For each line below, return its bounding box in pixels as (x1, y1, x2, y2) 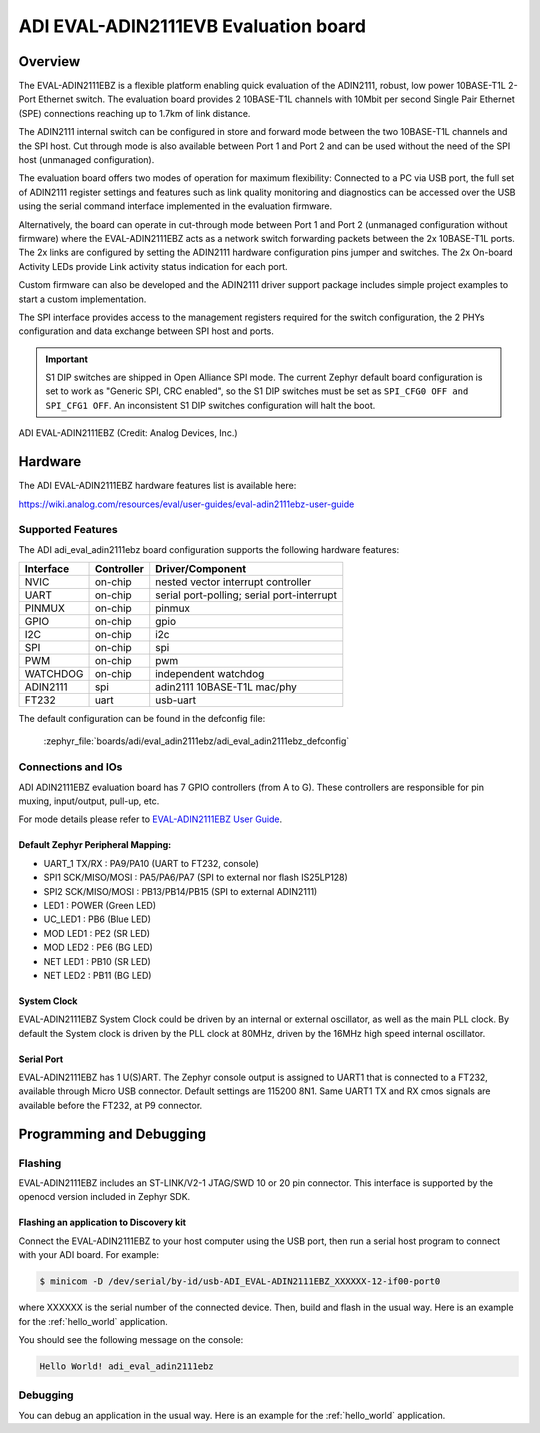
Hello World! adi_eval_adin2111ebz (39, 1360, 214, 1372)
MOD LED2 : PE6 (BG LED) (43, 941, 154, 954)
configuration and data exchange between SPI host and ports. (18, 325, 275, 337)
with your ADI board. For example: (18, 1249, 160, 1261)
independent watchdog (155, 667, 265, 681)
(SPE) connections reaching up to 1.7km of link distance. (18, 107, 251, 119)
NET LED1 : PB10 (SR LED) (43, 955, 152, 967)
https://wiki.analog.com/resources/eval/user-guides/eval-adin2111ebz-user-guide (18, 498, 355, 510)
